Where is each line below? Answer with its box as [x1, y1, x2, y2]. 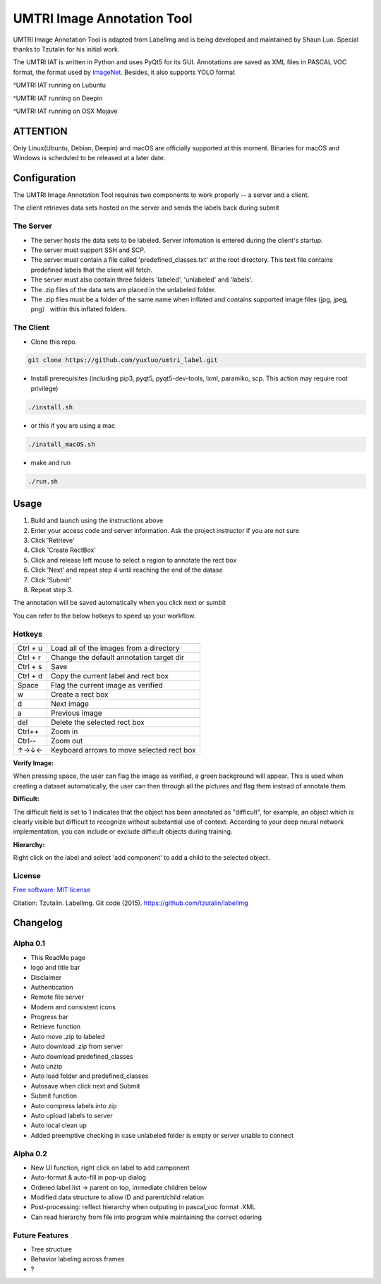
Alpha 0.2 [13, 1148, 47, 1158]
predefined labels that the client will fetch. [30, 265, 153, 274]
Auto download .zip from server [30, 1042, 123, 1051]
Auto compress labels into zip [30, 1101, 117, 1110]
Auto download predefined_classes [30, 1052, 133, 1060]
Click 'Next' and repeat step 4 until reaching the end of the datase [30, 565, 223, 575]
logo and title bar [30, 964, 80, 972]
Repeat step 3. [30, 586, 73, 594]
